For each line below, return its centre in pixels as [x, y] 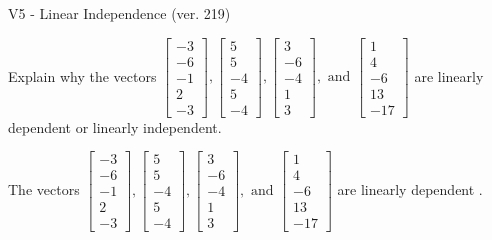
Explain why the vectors [82, 75]
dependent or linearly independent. [115, 126]
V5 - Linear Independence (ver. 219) [119, 13]
